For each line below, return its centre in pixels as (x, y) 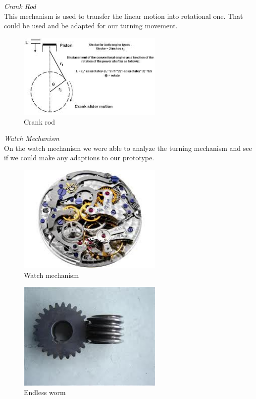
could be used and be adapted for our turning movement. (91, 26)
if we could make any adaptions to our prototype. (79, 158)
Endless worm (45, 392)
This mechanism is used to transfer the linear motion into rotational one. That (124, 16)
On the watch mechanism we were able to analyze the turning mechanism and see (128, 148)
